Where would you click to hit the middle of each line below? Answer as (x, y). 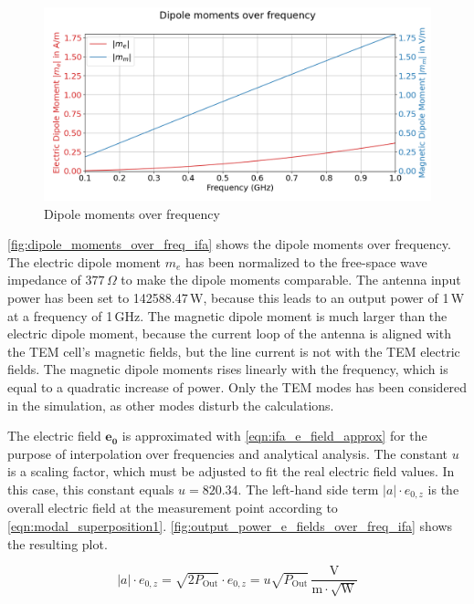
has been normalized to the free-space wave (306, 261)
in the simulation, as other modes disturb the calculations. (171, 405)
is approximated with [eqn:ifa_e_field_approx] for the (274, 436)
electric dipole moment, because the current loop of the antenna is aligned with (229, 333)
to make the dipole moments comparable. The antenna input (291, 280)
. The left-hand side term (308, 489)
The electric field (54, 436)
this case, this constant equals (91, 489)
